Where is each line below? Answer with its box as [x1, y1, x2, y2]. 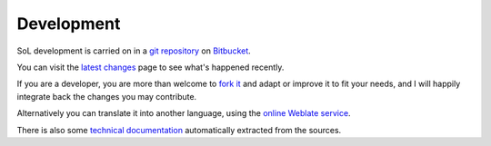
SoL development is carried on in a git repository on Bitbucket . [16, 45, 252, 56]
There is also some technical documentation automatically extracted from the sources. [16, 124, 342, 135]
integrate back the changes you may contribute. [16, 91, 197, 102]
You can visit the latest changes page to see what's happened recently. [16, 62, 285, 73]
